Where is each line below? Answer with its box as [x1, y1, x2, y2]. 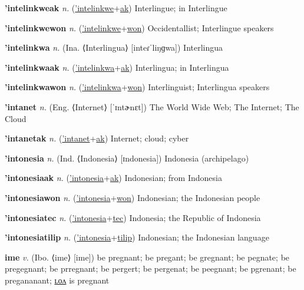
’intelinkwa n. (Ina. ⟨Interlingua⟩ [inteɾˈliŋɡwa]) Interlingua [5, 41, 223, 54]
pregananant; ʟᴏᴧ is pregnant [5, 273, 110, 286]
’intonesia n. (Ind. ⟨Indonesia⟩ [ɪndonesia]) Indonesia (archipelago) [5, 151, 249, 164]
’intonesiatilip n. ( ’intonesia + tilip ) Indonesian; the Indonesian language [5, 231, 269, 243]
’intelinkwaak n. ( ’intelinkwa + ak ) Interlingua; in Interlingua [5, 61, 229, 73]
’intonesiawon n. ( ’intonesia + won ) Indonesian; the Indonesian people [5, 191, 260, 203]
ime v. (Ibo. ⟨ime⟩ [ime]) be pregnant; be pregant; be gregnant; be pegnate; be [5, 251, 290, 263]
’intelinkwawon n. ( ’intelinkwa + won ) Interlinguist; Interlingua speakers [5, 81, 270, 93]
